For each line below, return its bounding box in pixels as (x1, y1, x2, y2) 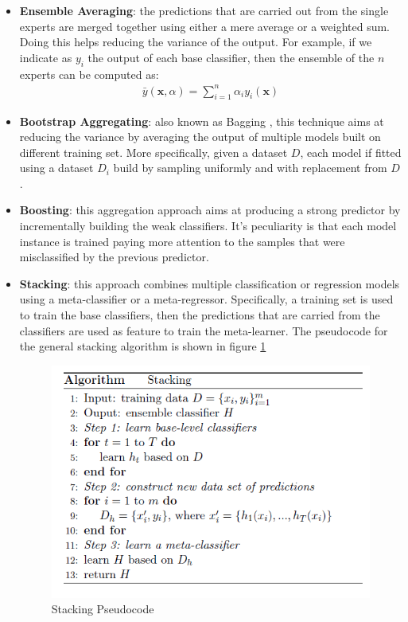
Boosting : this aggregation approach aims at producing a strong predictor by (19, 201, 401, 218)
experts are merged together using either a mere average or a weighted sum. (19, 18, 390, 34)
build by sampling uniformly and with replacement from (113, 159, 387, 176)
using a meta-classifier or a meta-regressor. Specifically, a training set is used (19, 291, 394, 307)
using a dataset (19, 159, 94, 176)
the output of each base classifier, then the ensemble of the (87, 49, 375, 65)
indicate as (19, 49, 72, 65)
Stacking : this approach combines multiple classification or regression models (19, 275, 400, 291)
